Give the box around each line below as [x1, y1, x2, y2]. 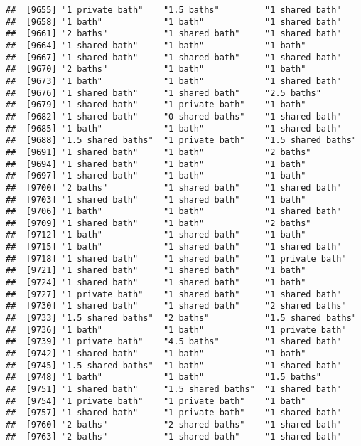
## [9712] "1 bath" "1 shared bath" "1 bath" [6, 230, 306, 240]
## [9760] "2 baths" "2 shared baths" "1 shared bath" [6, 419, 342, 430]
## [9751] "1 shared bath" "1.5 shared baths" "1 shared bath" [6, 384, 342, 394]
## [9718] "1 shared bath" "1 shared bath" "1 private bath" [6, 253, 347, 264]
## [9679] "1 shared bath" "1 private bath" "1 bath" [6, 100, 306, 110]
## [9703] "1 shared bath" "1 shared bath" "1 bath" [6, 194, 306, 205]
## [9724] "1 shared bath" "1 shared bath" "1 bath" [6, 277, 306, 288]
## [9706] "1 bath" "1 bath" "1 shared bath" [6, 206, 342, 217]
